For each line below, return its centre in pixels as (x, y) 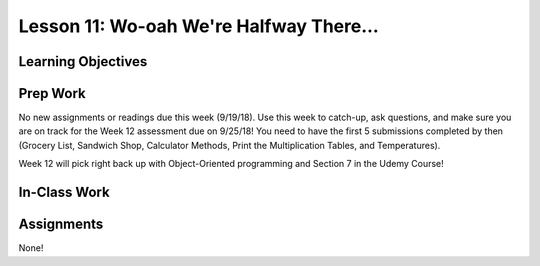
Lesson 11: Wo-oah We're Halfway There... (198, 26)
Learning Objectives (83, 61)
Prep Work (52, 93)
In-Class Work (64, 192)
